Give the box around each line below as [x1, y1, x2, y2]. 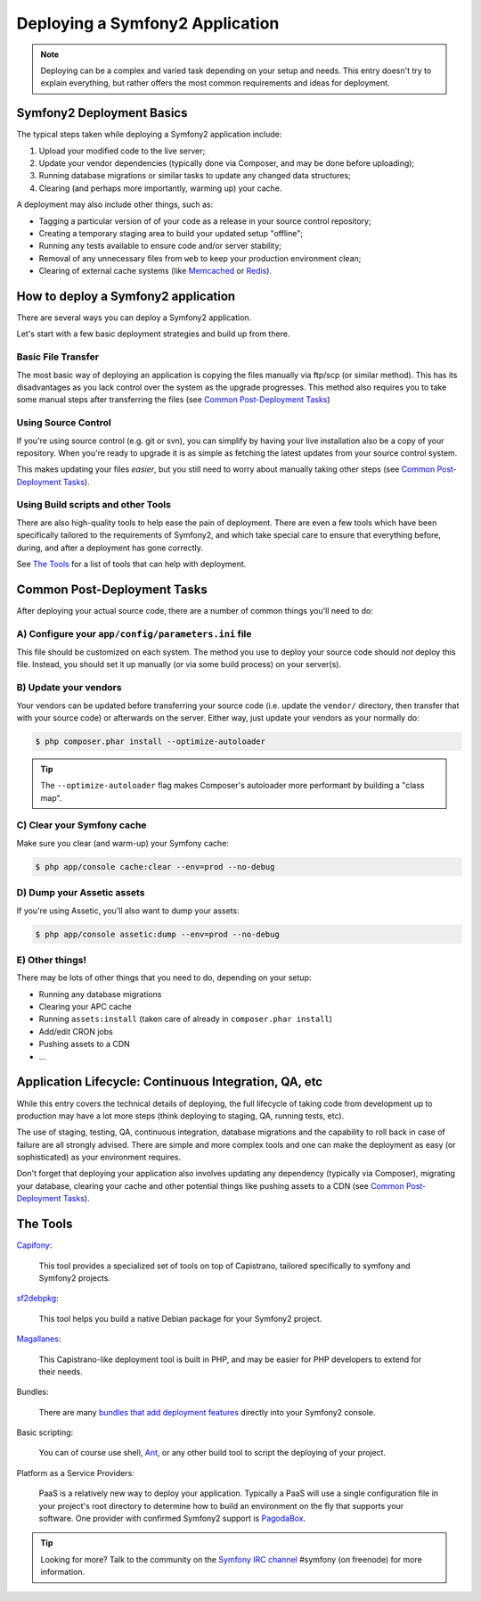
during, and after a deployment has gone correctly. [16, 542, 204, 553]
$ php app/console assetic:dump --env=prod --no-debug [35, 928, 280, 939]
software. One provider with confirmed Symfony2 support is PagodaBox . [38, 1513, 306, 1524]
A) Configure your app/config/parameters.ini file [16, 627, 252, 640]
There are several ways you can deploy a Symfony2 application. [16, 312, 252, 323]
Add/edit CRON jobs [38, 1026, 113, 1036]
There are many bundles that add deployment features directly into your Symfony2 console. [38, 1407, 376, 1417]
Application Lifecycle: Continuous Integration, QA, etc [16, 1075, 323, 1090]
